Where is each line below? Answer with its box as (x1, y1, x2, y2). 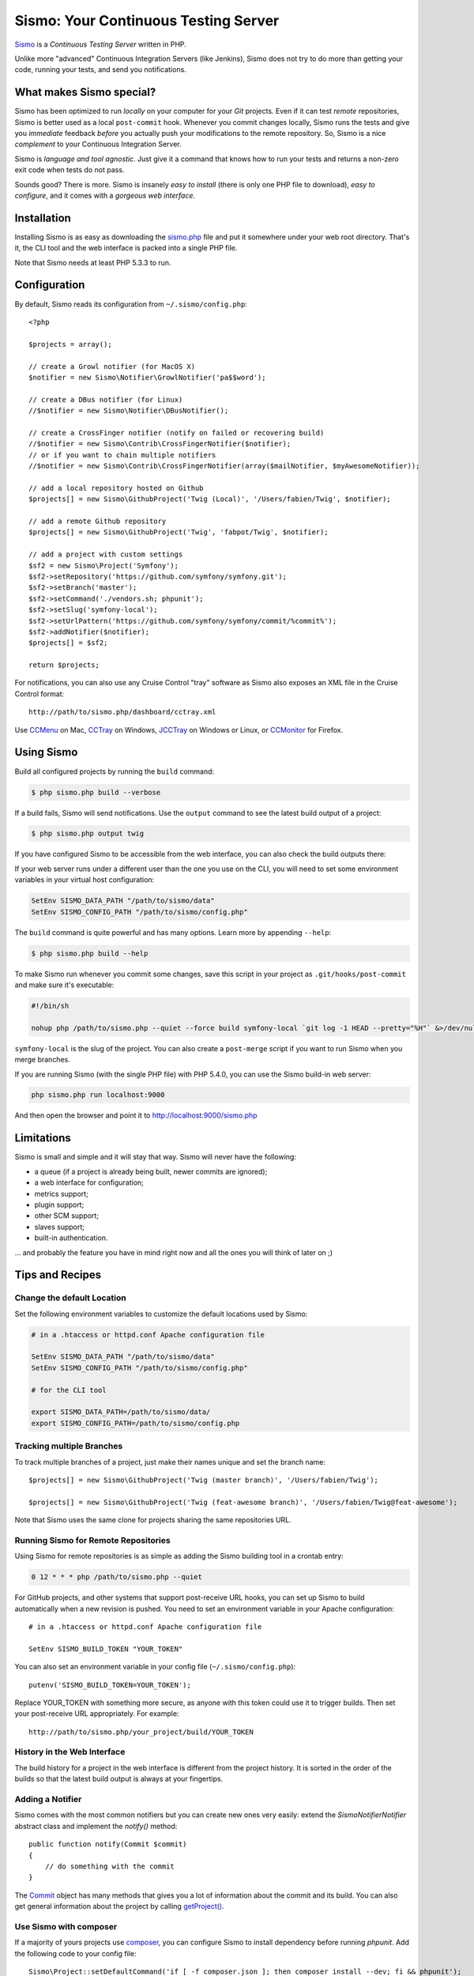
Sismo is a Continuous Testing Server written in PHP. (14, 40, 187, 49)
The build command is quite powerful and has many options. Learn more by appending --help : (14, 927, 332, 937)
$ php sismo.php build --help (31, 948, 149, 958)
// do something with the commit (44, 1861, 175, 1871)
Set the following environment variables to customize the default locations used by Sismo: (14, 1309, 308, 1318)
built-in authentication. (34, 1233, 108, 1243)
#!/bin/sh (31, 1001, 70, 1010)
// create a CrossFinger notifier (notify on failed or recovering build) (28, 428, 325, 437)
